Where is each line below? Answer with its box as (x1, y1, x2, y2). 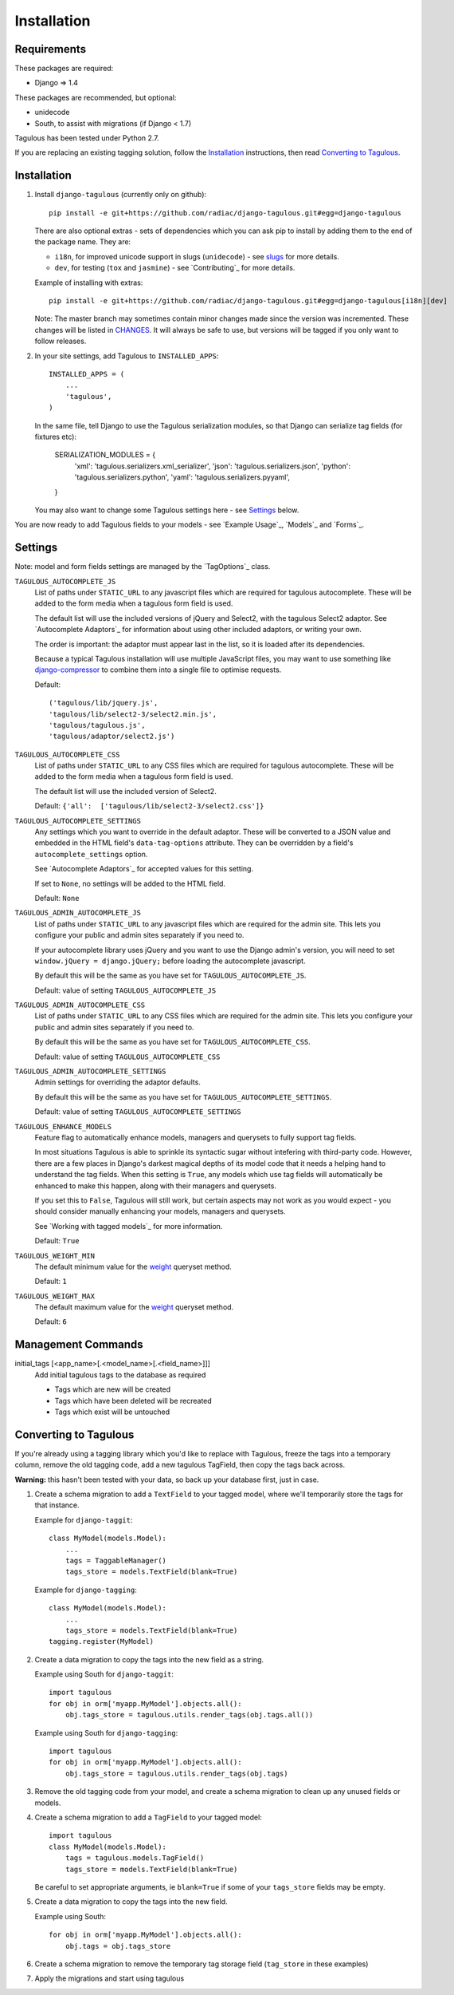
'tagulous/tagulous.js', (49, 721, 146, 729)
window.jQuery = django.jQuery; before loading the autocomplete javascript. (34, 956, 306, 966)
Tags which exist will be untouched (54, 1407, 170, 1416)
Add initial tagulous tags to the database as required (34, 1369, 206, 1380)
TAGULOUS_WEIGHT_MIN (14, 1251, 96, 1260)
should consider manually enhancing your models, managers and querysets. (34, 1207, 286, 1216)
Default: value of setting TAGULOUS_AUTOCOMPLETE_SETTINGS (34, 1107, 242, 1116)
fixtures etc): (34, 432, 77, 441)
